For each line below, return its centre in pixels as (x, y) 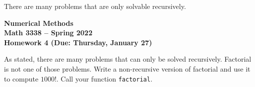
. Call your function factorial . (104, 78)
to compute (21, 78)
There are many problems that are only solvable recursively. (95, 6)
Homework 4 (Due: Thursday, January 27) (78, 42)
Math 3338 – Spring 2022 (48, 33)
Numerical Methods (39, 23)
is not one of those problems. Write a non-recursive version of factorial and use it (127, 68)
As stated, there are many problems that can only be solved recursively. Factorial (128, 59)
